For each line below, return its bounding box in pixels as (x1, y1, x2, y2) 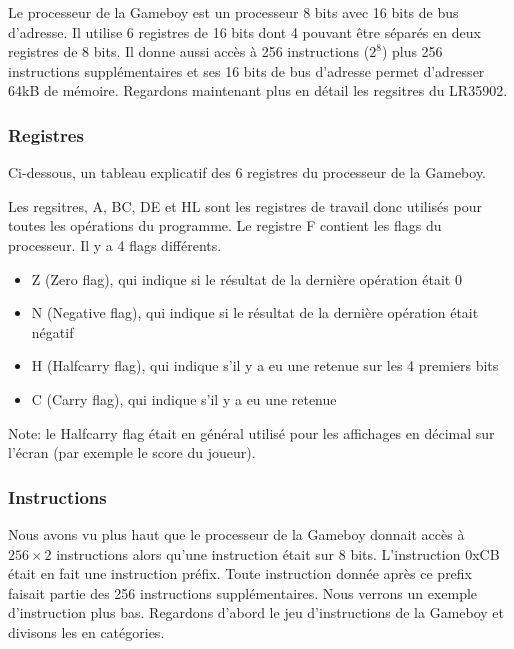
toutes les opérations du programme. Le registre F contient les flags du (8, 215, 442, 236)
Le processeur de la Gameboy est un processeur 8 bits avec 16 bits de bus (8, 2, 459, 22)
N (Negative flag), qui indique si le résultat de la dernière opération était (31, 302, 479, 323)
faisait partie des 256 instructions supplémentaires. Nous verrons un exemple (8, 582, 478, 603)
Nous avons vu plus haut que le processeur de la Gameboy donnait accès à (8, 523, 465, 544)
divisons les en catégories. (8, 621, 165, 642)
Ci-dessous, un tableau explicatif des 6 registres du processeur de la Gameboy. (8, 162, 487, 183)
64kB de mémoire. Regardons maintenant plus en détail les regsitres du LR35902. (8, 80, 508, 101)
